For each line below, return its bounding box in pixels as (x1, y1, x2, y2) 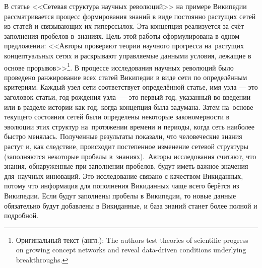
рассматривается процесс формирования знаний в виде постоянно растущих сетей (4, 11, 256, 21)
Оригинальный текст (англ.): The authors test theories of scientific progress (16, 234, 248, 245)
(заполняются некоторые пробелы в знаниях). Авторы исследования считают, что (4, 151, 256, 161)
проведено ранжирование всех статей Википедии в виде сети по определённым (4, 72, 247, 82)
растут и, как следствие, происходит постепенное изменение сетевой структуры (4, 141, 248, 151)
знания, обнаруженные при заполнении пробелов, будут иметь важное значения (4, 161, 248, 171)
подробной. (4, 210, 39, 221)
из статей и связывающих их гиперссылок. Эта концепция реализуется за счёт (4, 21, 244, 31)
